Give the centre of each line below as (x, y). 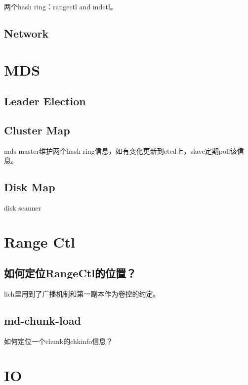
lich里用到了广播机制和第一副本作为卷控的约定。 (82, 294)
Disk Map (30, 187)
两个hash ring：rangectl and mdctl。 (61, 6)
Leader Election (45, 101)
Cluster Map (37, 130)
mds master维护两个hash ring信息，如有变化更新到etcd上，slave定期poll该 (121, 150)
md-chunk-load (42, 321)
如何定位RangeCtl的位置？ (70, 273)
